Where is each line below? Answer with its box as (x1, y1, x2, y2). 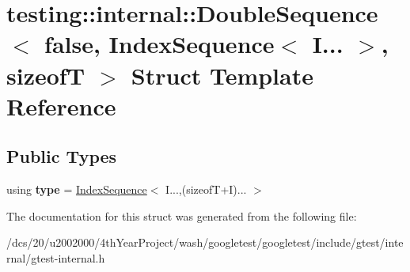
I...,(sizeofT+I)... (165, 181, 247, 198)
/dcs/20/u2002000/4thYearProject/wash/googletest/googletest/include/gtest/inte (6, 234, 404, 251)
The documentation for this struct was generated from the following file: (6, 207, 357, 224)
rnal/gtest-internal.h (6, 249, 105, 266)
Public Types (6, 144, 117, 168)
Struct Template (131, 59, 313, 91)
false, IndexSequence (44, 28, 275, 60)
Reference (6, 89, 116, 122)
